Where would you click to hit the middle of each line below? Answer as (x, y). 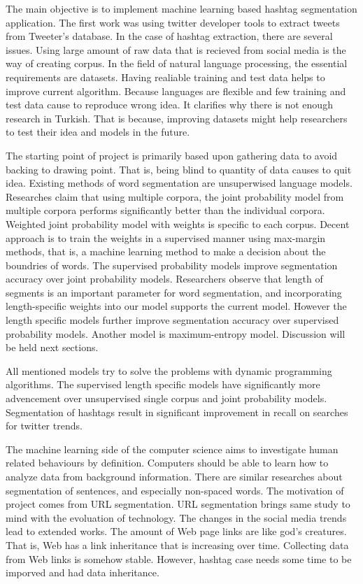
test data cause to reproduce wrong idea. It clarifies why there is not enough (169, 105)
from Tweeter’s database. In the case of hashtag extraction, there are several (169, 36)
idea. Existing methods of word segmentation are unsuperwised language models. (179, 183)
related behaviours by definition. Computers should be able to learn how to (167, 463)
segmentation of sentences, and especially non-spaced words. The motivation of (175, 490)
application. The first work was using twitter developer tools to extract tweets (173, 22)
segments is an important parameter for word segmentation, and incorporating (174, 292)
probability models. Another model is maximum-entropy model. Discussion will (176, 333)
